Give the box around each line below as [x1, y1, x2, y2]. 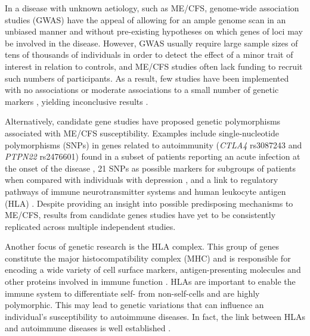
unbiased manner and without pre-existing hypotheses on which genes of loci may [5, 25, 303, 38]
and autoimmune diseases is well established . [5, 322, 171, 334]
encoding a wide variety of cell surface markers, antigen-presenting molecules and [5, 263, 301, 276]
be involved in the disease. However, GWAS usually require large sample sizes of [5, 36, 298, 49]
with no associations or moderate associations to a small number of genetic [5, 83, 279, 96]
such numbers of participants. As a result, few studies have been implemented [5, 71, 289, 84]
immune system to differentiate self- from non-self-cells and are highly [5, 287, 260, 299]
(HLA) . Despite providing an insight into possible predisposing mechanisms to [5, 197, 293, 209]
